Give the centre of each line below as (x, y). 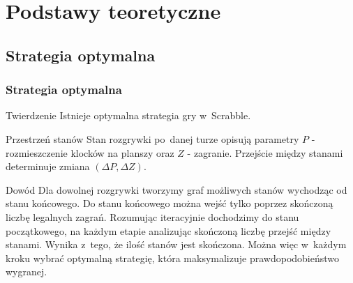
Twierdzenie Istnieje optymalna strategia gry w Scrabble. (128, 115)
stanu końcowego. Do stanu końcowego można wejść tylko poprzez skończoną (170, 203)
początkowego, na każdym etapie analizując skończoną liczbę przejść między (168, 230)
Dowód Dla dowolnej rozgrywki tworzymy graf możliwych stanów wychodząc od (176, 189)
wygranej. (27, 271)
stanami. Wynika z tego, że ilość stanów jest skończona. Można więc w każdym (176, 244)
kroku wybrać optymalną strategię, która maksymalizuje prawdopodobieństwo (173, 258)
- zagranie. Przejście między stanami (265, 152)
